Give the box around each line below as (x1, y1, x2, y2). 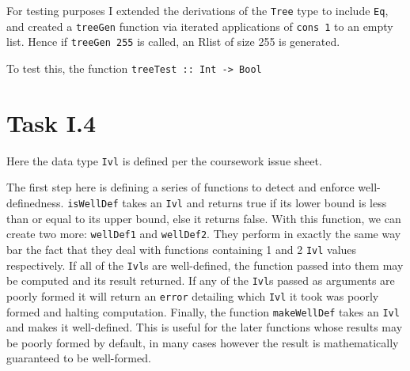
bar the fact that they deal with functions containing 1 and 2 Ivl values (6, 240, 357, 257)
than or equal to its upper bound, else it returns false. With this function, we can (6, 210, 401, 226)
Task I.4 (6, 106, 97, 138)
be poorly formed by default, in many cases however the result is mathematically (6, 334, 399, 350)
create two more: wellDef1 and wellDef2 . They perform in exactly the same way (6, 225, 401, 242)
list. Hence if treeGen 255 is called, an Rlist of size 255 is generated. (6, 33, 340, 50)
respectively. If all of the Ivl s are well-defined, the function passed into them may (6, 256, 404, 273)
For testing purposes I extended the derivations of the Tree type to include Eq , (6, 2, 389, 18)
